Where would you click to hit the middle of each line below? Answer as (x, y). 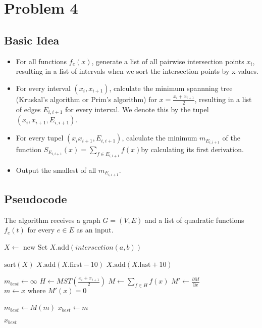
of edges (28, 109)
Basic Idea (32, 40)
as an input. (95, 230)
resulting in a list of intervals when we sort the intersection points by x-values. (137, 71)
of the (231, 138)
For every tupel (40, 138)
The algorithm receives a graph (52, 220)
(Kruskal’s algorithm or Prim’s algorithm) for (86, 99)
